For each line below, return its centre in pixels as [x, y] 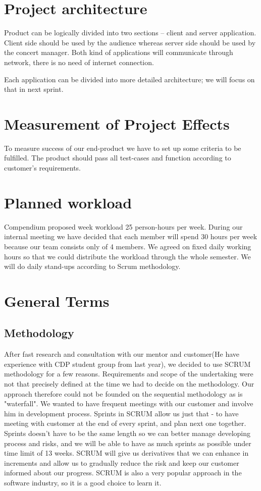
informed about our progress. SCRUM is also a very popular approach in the [123, 473]
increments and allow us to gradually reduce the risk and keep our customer [122, 462]
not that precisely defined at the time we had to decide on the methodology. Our [129, 384]
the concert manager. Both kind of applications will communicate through [119, 52]
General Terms [57, 301]
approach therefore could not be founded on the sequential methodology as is [123, 393]
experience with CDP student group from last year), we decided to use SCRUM [127, 364]
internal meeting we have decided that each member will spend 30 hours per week [131, 236]
